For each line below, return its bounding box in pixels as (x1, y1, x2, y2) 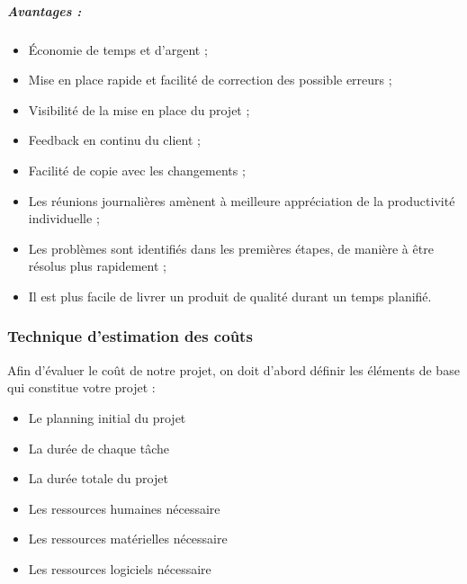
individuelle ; (28, 209, 100, 228)
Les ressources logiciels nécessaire (28, 559, 211, 578)
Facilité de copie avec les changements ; (28, 160, 246, 179)
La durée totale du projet (28, 469, 168, 488)
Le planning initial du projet (28, 408, 186, 427)
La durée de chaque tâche (28, 438, 169, 457)
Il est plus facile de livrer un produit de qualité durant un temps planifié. (28, 286, 432, 305)
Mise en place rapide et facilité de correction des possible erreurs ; (28, 70, 392, 89)
